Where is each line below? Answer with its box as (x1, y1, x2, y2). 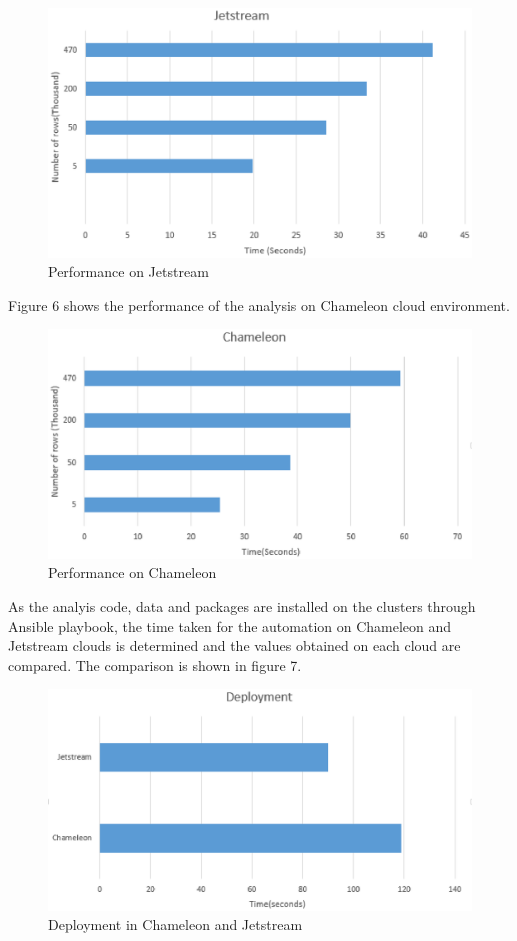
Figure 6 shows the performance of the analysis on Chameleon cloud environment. (8, 294, 510, 315)
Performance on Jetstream (48, 261, 209, 282)
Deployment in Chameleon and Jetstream (48, 914, 303, 935)
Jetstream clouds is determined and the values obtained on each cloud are (8, 635, 461, 656)
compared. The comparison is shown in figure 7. (8, 654, 302, 675)
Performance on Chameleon (48, 562, 217, 583)
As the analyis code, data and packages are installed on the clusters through (8, 596, 476, 617)
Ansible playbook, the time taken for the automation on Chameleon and (8, 615, 452, 636)
